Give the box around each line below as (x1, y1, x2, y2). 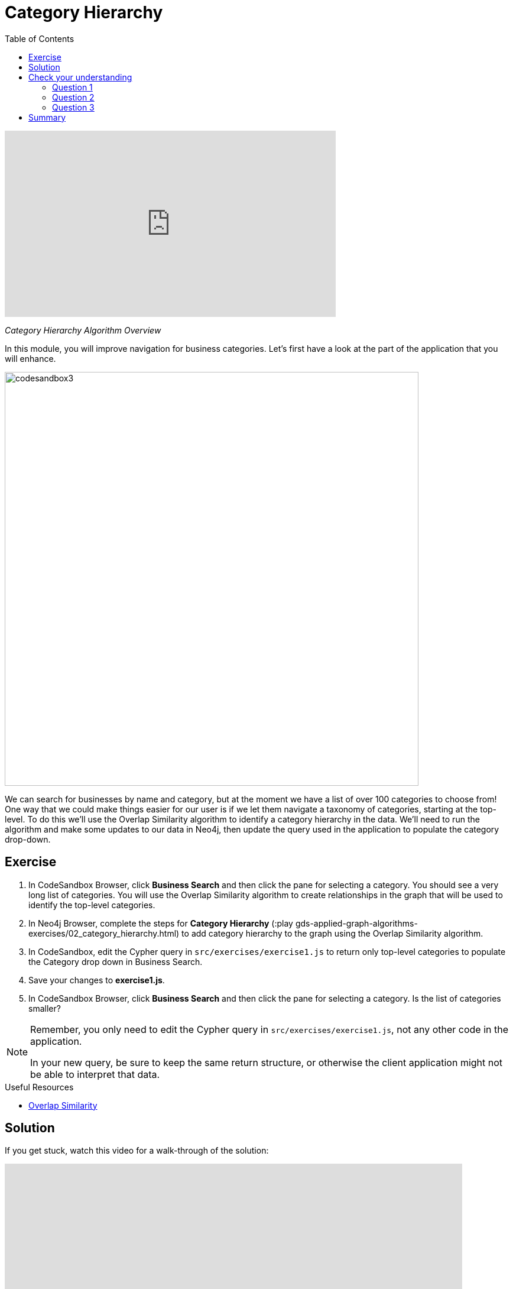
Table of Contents (5, 33, 74, 44)
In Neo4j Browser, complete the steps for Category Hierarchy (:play (28, 918, 293, 928)
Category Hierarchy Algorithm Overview (5, 325, 161, 335)
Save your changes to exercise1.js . (28, 974, 165, 985)
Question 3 (52, 102, 95, 112)
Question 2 (52, 92, 95, 102)
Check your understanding (28, 72, 132, 82)
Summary (28, 112, 66, 122)
